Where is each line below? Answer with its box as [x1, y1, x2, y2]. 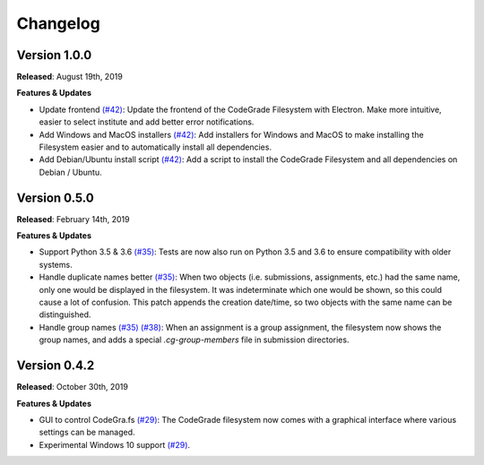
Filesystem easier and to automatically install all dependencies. [39, 142, 272, 152]
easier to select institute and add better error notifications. [39, 116, 255, 127]
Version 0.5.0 [16, 190, 94, 205]
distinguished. [39, 309, 91, 320]
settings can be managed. [39, 426, 135, 438]
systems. [39, 259, 73, 270]
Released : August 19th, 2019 [16, 72, 123, 82]
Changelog [16, 13, 100, 33]
